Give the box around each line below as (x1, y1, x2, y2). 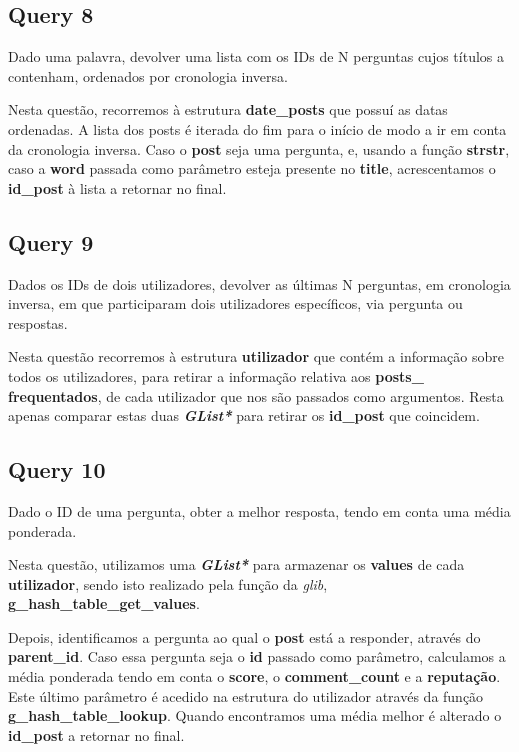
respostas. (8, 312, 68, 333)
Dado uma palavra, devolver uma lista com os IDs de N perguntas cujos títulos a (8, 46, 504, 67)
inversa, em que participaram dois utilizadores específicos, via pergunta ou (8, 293, 463, 314)
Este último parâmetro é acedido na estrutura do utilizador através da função (8, 685, 484, 706)
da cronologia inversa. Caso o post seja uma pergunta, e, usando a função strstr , (8, 138, 510, 159)
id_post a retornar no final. (8, 724, 185, 745)
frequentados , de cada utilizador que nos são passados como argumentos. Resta (8, 385, 504, 406)
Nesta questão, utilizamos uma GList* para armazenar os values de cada (8, 554, 465, 575)
